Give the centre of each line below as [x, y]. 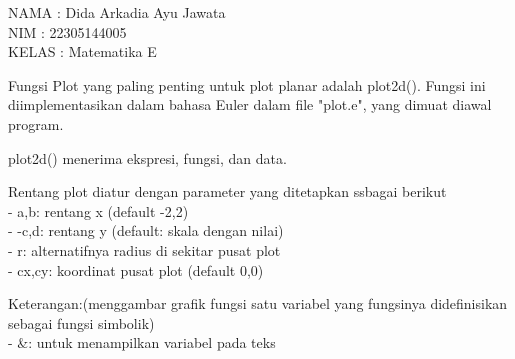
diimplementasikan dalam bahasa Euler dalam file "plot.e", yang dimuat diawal [250, 104]
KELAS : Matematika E [82, 51]
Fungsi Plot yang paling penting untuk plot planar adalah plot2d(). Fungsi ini [247, 84]
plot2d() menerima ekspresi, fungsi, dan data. [147, 157]
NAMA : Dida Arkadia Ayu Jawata [117, 12]
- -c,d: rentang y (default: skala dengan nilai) [146, 230]
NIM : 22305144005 [67, 31]
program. [36, 123]
